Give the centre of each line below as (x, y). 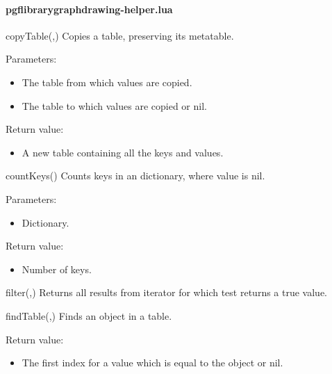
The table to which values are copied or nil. (114, 105)
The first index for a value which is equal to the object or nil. (152, 363)
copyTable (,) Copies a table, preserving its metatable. (120, 35)
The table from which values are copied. (107, 82)
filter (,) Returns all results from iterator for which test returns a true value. (166, 292)
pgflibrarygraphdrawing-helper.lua (89, 9)
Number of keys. (57, 269)
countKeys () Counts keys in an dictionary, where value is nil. (135, 176)
